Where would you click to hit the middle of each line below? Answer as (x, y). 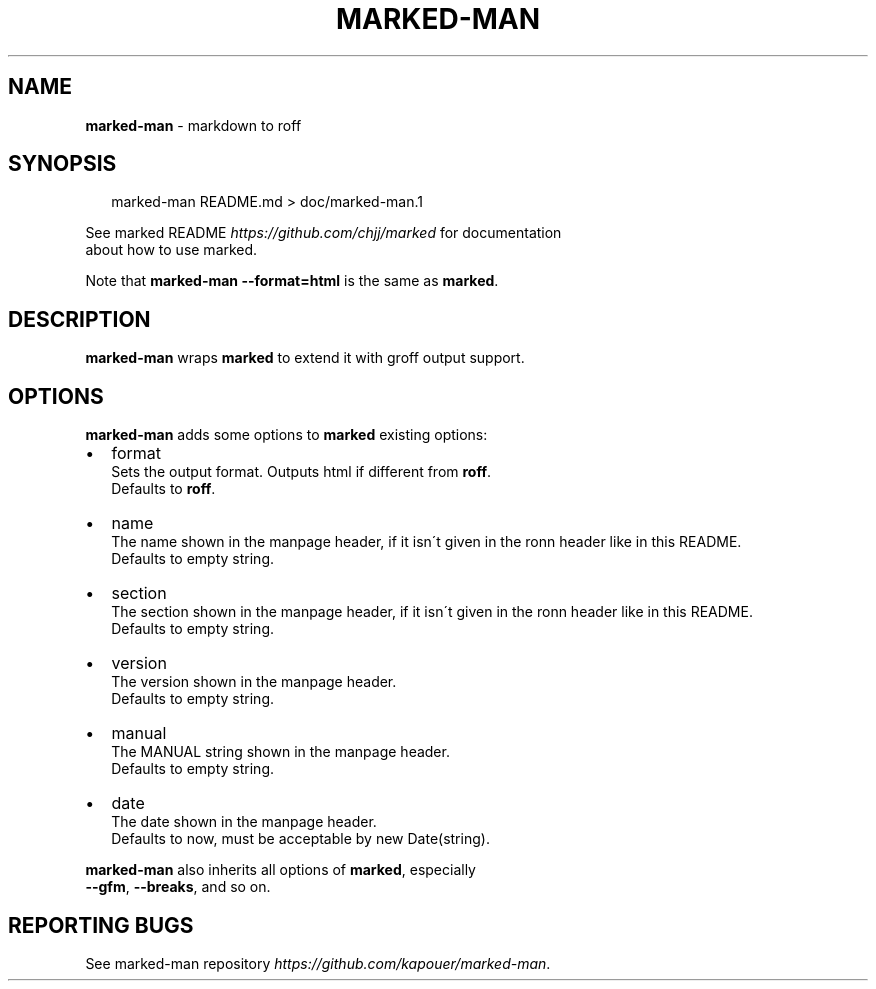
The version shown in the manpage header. (254, 682)
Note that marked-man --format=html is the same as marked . (292, 281)
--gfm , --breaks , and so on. (178, 887)
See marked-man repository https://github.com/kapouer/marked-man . (318, 963)
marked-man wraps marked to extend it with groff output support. (305, 358)
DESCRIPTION (79, 319)
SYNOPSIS (62, 164)
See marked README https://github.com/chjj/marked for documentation (323, 233)
